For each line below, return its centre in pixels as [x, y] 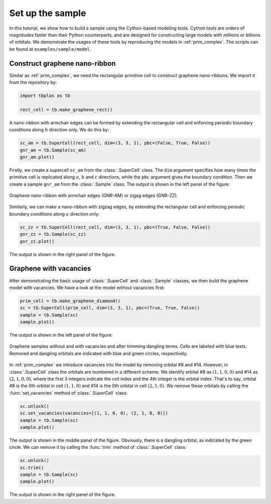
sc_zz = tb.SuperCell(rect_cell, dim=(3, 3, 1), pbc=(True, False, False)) [115, 227]
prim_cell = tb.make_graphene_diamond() [70, 301]
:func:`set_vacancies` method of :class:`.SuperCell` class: [69, 393]
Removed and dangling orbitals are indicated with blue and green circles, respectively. [98, 353]
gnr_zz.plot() [37, 241]
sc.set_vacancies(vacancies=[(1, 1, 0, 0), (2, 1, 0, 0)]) [94, 413]
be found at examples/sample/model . [50, 49]
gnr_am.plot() [37, 157]
